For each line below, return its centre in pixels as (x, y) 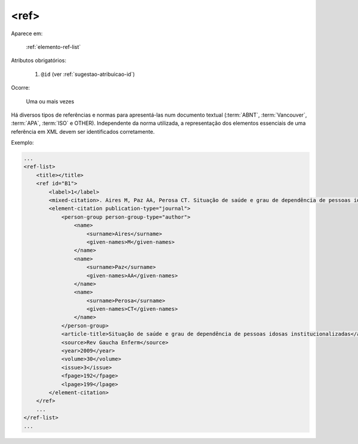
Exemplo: (22, 143)
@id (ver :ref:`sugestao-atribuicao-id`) (88, 74)
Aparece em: (27, 33)
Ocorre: (20, 88)
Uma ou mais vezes (50, 101)
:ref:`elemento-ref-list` (53, 47)
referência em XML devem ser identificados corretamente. (83, 131)
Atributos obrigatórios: (39, 60)
